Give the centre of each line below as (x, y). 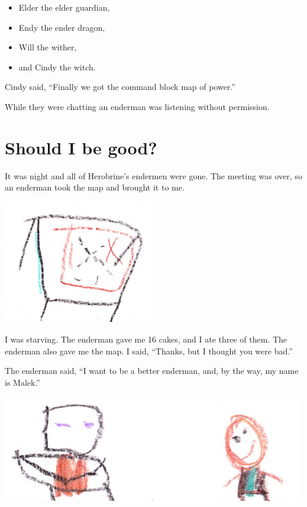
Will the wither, (48, 47)
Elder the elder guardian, (64, 7)
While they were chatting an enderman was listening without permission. (137, 106)
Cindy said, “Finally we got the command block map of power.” (120, 87)
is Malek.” (22, 382)
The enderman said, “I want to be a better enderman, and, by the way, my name (152, 371)
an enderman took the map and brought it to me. (95, 187)
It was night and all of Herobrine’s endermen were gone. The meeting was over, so (153, 175)
